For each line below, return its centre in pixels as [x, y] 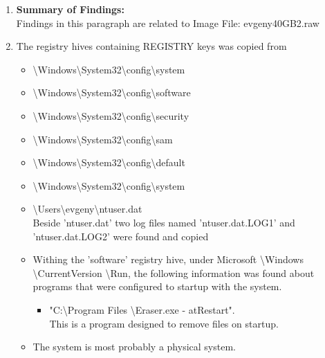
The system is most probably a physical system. [134, 347]
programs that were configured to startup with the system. [157, 286]
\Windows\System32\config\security [111, 115]
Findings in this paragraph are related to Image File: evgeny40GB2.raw [168, 23]
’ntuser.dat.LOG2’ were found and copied [121, 236]
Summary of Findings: [70, 9]
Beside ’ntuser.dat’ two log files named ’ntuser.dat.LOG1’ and [164, 222]
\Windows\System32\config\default [109, 162]
